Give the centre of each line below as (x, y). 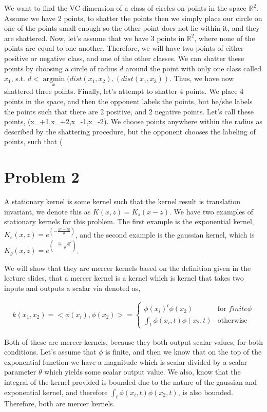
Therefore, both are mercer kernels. (60, 404)
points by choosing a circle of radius (61, 68)
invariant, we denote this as (47, 211)
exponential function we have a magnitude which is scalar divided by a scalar (126, 361)
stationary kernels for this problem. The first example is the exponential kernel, (129, 221)
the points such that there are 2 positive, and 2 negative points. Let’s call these (129, 111)
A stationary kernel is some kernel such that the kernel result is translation (122, 201)
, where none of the (225, 38)
